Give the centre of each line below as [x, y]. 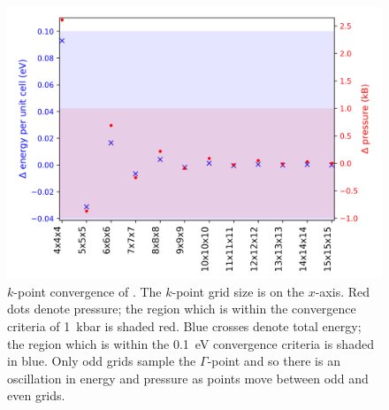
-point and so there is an [274, 361]
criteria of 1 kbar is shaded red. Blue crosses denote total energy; [184, 326]
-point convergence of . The [88, 291]
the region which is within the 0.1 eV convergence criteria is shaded [191, 343]
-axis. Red [343, 291]
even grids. [36, 395]
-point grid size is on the [238, 291]
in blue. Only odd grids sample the [102, 361]
